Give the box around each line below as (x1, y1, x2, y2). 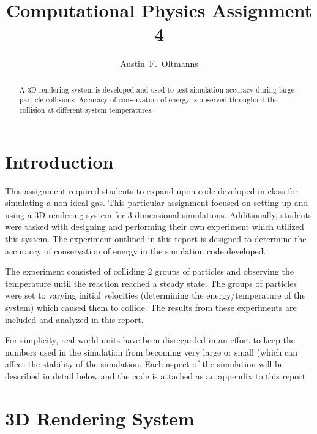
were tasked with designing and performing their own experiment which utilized (5, 220, 304, 233)
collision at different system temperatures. (19, 105, 154, 115)
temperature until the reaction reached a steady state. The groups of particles (5, 276, 297, 289)
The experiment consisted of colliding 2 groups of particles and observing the (5, 265, 294, 278)
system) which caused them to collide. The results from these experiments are (5, 300, 297, 313)
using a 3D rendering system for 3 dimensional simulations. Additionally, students (5, 208, 312, 221)
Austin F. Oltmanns (120, 57, 198, 70)
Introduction (5, 148, 114, 173)
